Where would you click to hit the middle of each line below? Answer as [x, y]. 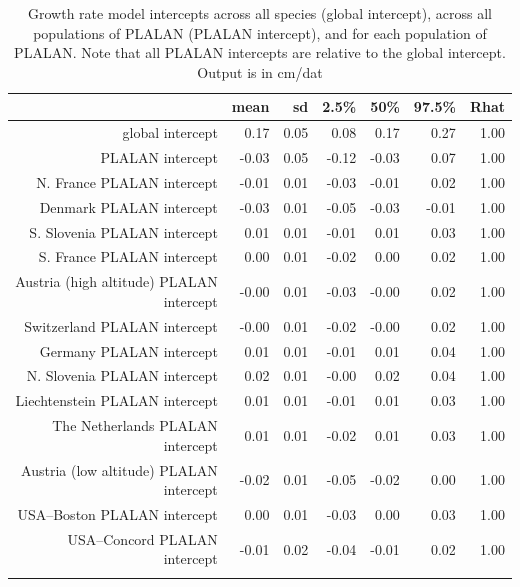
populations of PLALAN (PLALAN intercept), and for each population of [260, 32]
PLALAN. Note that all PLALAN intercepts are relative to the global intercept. [260, 52]
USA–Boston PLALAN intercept [117, 513]
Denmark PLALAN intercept [128, 206]
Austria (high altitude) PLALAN [116, 281]
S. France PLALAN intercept [128, 256]
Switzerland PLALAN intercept [121, 325]
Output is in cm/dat [260, 71]
